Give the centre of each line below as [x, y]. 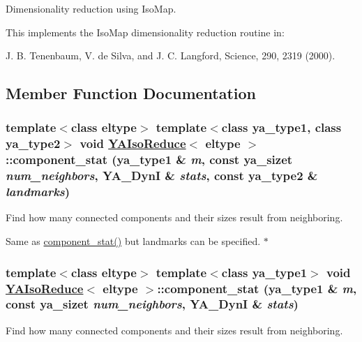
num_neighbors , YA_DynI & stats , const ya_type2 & [162, 176]
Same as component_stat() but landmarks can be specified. [133, 241]
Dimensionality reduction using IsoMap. [91, 8]
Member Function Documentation [131, 93]
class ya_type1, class [281, 127]
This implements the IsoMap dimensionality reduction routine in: [145, 32]
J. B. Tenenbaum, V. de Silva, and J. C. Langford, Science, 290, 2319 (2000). [171, 55]
